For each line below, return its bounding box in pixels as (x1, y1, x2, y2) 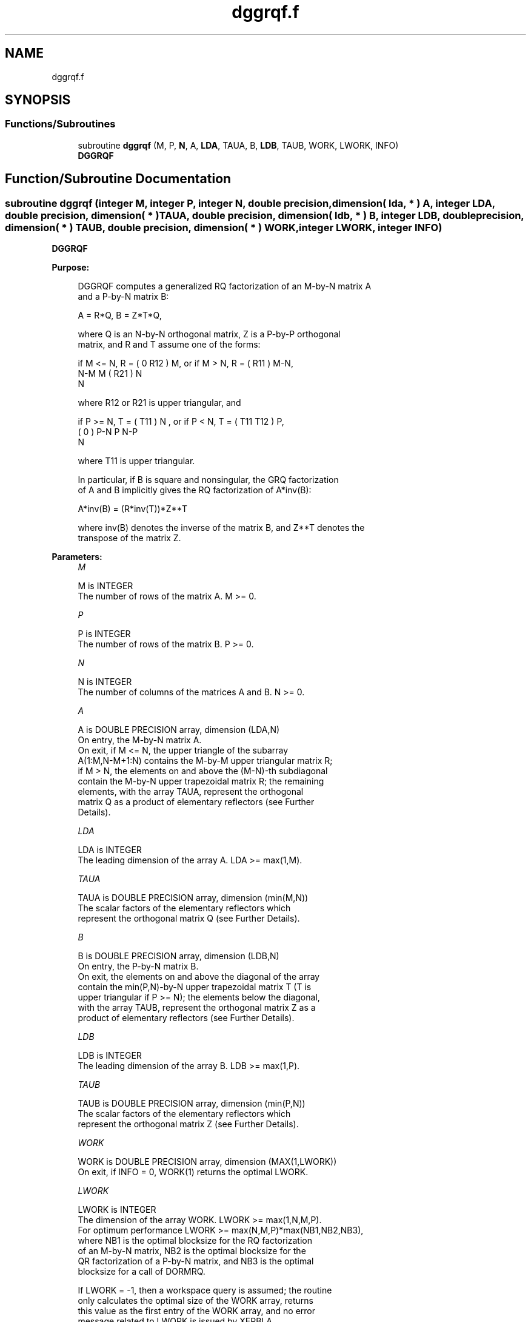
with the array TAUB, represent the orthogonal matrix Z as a (78, 1002, 316, 1013)
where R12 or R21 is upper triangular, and (78, 397, 241, 408)
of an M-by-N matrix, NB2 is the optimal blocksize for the (78, 1246, 306, 1256)
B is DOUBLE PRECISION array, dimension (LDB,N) (78, 951, 279, 962)
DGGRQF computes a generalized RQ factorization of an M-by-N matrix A (78, 281, 372, 292)
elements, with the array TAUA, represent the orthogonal (78, 786, 304, 797)
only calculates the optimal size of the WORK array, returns (78, 1295, 313, 1306)
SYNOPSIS (5, 92, 71, 108)
